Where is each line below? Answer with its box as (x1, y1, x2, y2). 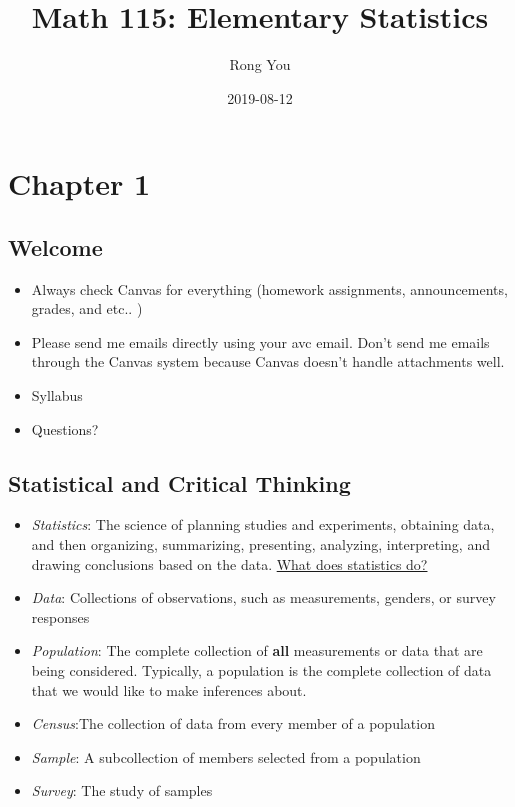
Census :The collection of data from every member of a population (31, 713, 435, 734)
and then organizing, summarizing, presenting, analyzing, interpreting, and (31, 534, 490, 555)
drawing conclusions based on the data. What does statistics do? (31, 553, 428, 574)
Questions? (31, 418, 99, 439)
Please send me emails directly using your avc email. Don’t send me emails (31, 331, 490, 352)
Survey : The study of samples (31, 780, 213, 801)
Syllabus (31, 385, 83, 406)
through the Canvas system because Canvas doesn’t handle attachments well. (31, 351, 505, 372)
